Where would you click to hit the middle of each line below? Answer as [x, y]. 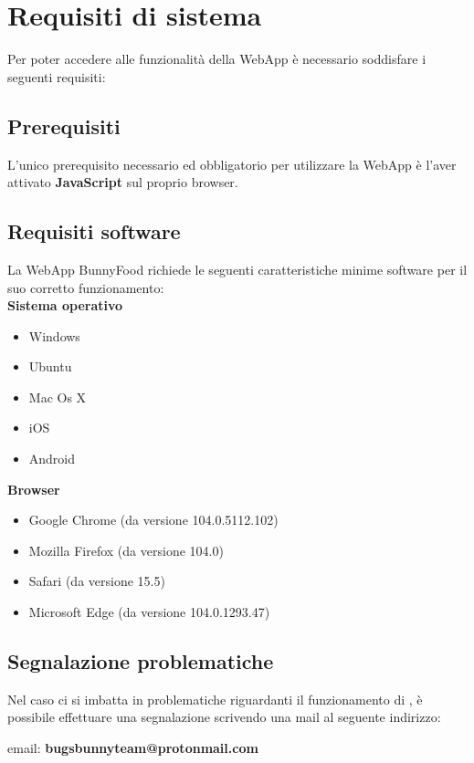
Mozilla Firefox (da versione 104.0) [126, 550]
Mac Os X [58, 397]
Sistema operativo [65, 305]
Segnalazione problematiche [141, 661]
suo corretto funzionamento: [86, 287]
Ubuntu [50, 366]
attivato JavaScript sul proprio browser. [123, 182]
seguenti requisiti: [57, 76]
